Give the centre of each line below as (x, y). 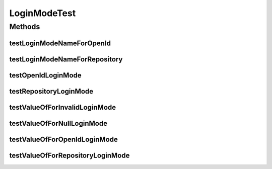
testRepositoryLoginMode (51, 91)
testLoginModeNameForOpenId (60, 43)
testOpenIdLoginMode (45, 75)
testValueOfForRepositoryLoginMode (70, 155)
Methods (25, 27)
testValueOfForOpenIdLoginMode (64, 139)
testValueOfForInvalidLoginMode (63, 107)
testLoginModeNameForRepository (66, 59)
